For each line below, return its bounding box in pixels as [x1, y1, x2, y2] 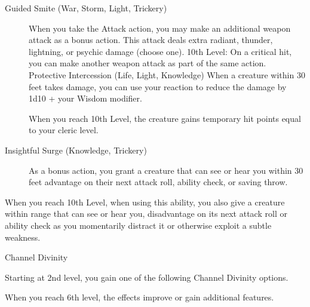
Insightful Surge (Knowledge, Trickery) [5, 143, 147, 156]
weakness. [5, 231, 41, 243]
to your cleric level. [29, 124, 99, 136]
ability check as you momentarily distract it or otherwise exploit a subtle [5, 219, 272, 231]
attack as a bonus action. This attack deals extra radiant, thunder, [29, 33, 273, 46]
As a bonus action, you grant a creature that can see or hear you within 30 [29, 164, 303, 176]
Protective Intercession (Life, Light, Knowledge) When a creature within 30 [29, 68, 305, 81]
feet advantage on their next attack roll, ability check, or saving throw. [29, 176, 288, 188]
